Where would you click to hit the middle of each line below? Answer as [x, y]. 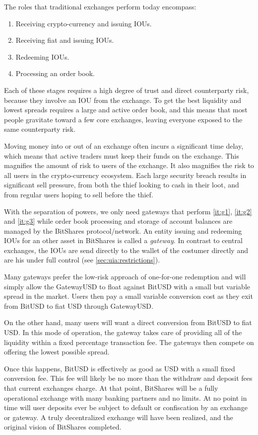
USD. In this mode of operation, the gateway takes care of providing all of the [123, 332]
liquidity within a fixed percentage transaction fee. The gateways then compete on [129, 342]
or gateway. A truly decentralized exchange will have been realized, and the [119, 417]
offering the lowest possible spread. [57, 352]
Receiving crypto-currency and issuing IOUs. [84, 23]
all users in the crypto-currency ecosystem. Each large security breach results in [125, 175]
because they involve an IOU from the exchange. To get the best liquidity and [123, 100]
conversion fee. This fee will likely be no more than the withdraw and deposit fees [128, 378]
